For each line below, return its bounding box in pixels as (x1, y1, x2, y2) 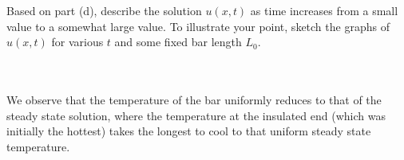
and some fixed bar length (114, 33, 242, 50)
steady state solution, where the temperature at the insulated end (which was (6, 107, 386, 123)
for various (51, 33, 104, 50)
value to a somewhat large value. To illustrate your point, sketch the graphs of (6, 18, 390, 34)
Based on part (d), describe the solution (6, 2, 202, 18)
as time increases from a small (250, 2, 398, 18)
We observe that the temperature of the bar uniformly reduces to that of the (6, 91, 382, 107)
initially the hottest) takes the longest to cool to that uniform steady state (6, 123, 371, 139)
